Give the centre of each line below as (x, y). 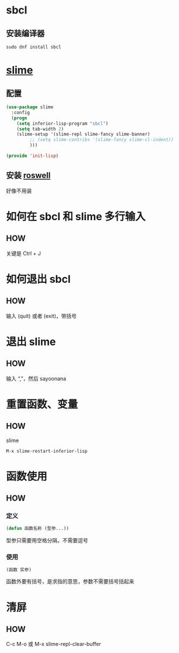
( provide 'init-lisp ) (32, 156)
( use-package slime (30, 107)
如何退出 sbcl (39, 279)
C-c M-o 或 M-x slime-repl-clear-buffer (54, 644)
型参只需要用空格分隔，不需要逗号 (47, 541)
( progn (19, 118)
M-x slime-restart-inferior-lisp (47, 451)
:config (21, 112)
